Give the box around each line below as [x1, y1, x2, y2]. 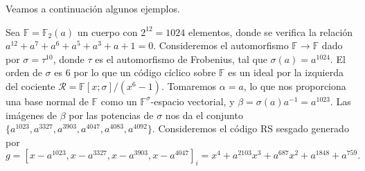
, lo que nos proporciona [243, 78, 346, 93]
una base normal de [6, 93, 89, 108]
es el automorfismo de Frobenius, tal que [95, 51, 267, 66]
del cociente [6, 78, 55, 93]
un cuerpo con [77, 24, 138, 39]
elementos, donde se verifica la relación [188, 24, 353, 39]
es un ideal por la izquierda [228, 65, 344, 80]
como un [100, 93, 137, 108]
